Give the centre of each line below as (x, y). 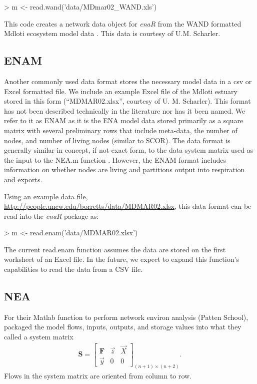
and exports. (23, 179)
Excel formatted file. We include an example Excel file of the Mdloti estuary (121, 91)
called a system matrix (39, 337)
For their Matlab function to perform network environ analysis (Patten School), (126, 317)
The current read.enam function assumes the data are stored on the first (115, 249)
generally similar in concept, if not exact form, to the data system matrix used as (129, 150)
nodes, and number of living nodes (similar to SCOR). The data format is (117, 140)
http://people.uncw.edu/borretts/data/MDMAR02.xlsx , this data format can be (128, 206)
